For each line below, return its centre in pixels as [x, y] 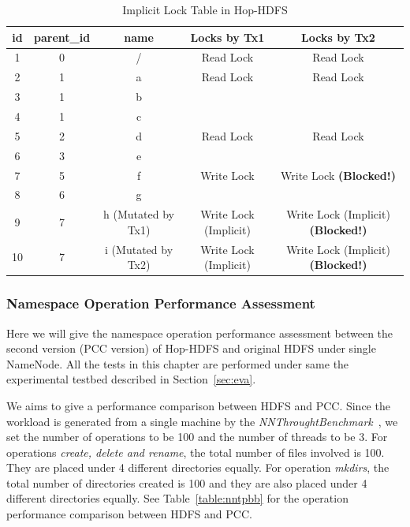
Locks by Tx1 [227, 37]
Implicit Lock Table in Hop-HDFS [205, 9]
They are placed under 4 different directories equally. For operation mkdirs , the [198, 467]
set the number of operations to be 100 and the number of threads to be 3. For [197, 437]
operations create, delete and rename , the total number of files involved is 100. [196, 452]
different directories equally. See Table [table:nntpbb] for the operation [177, 498]
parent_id [62, 37]
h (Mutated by [139, 214]
